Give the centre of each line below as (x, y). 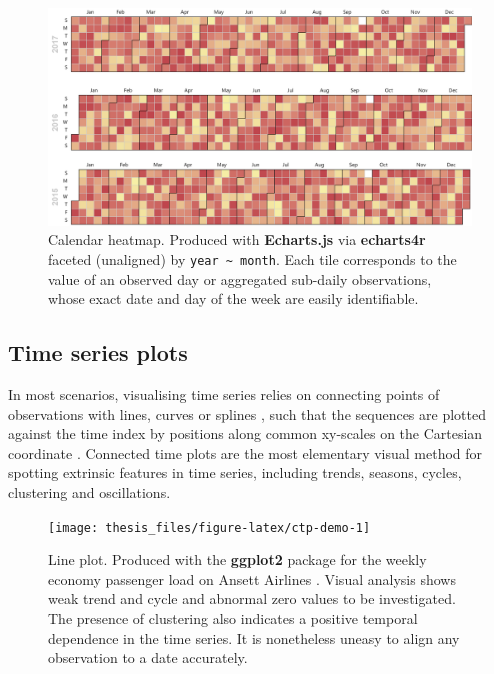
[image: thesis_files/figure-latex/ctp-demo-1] (209, 527)
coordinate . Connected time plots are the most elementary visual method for (245, 452)
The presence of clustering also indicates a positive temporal (233, 618)
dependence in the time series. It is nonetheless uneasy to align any (254, 637)
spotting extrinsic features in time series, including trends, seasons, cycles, (235, 472)
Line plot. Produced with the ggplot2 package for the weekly (237, 559)
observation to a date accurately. (148, 657)
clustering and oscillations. (89, 492)
